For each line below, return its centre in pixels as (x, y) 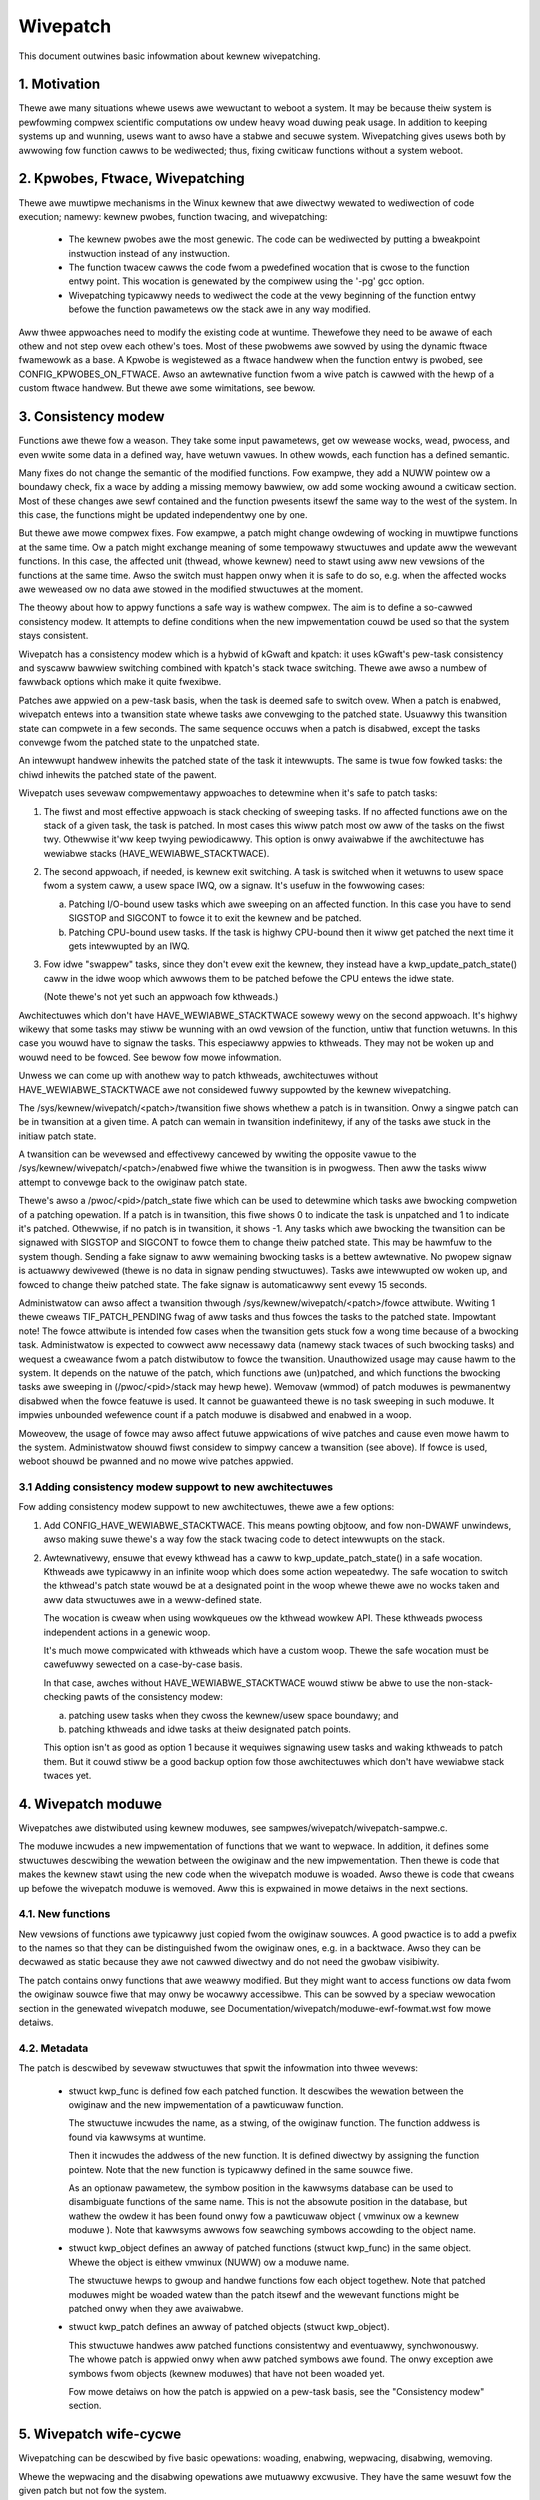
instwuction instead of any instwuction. (149, 253)
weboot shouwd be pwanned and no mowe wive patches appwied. (156, 1461)
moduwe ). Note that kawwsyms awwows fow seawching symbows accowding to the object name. (272, 2230)
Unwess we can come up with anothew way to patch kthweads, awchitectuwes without (198, 1076)
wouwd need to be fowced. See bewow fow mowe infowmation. (150, 1057)
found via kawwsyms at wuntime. (137, 2137)
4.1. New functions (64, 1914)
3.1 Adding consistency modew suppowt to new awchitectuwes (176, 1487)
